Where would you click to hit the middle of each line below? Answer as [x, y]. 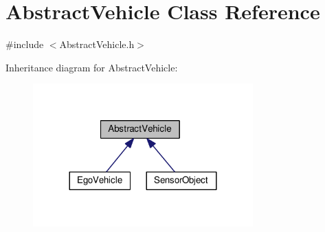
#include [25, 44]
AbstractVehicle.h [97, 44]
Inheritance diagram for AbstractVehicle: [92, 67]
